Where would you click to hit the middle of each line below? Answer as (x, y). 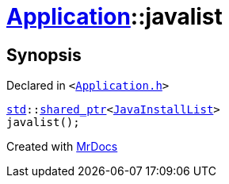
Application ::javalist (114, 17)
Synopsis (44, 55)
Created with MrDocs (62, 147)
